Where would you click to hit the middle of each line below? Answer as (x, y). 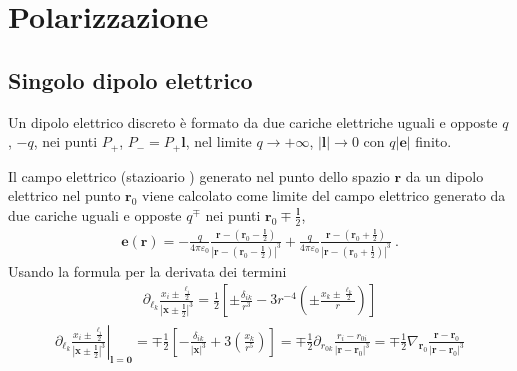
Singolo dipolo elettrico (130, 79)
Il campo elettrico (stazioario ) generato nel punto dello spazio (199, 175)
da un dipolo (444, 175)
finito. (433, 141)
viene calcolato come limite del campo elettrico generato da (324, 195)
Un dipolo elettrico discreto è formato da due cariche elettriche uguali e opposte (253, 121)
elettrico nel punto (64, 195)
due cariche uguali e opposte (95, 214)
